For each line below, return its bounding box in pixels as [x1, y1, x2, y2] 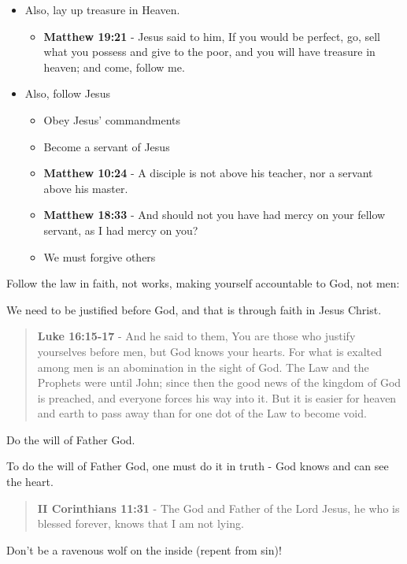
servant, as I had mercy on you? [43, 221, 198, 238]
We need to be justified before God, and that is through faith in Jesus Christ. [6, 301, 382, 317]
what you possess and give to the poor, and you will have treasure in [43, 43, 376, 60]
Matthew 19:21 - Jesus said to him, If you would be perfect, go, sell [43, 28, 380, 44]
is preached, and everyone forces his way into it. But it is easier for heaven [37, 389, 397, 406]
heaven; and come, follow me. [43, 58, 185, 75]
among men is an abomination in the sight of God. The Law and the [37, 358, 369, 375]
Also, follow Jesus [24, 85, 110, 102]
